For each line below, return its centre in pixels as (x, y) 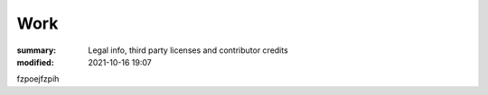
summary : (37, 50)
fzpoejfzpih (38, 79)
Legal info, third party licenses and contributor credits (188, 50)
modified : (35, 62)
